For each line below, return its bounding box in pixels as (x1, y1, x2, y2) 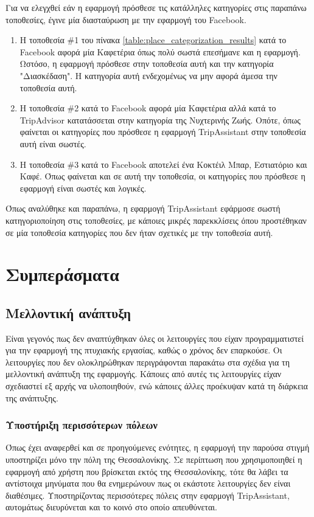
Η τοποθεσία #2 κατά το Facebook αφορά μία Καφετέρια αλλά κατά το (19, 102, 276, 114)
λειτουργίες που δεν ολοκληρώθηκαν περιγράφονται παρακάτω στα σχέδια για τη (5, 355, 290, 368)
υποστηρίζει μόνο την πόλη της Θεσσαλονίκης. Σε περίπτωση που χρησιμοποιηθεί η (5, 453, 302, 466)
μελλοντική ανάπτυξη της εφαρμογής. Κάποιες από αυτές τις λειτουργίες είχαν (5, 367, 282, 380)
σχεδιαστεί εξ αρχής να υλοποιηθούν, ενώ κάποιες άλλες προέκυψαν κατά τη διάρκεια (5, 380, 308, 392)
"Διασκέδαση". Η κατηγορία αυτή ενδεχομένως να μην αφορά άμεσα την (19, 69, 277, 82)
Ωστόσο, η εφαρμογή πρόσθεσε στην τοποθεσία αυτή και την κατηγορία (19, 57, 274, 70)
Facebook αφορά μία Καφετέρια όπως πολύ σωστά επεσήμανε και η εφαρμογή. (19, 45, 301, 58)
